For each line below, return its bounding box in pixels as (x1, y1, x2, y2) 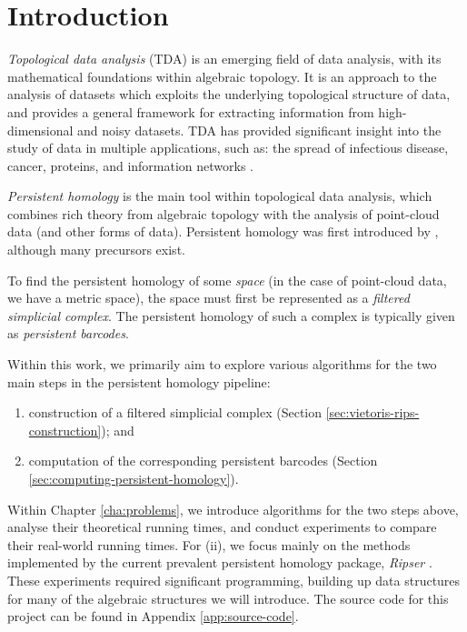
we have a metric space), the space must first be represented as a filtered (7, 288, 410, 307)
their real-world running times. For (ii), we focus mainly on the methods (7, 535, 411, 554)
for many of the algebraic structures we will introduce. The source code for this (7, 588, 449, 607)
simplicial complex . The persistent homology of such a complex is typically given (7, 306, 455, 325)
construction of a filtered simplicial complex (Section (28, 403, 323, 422)
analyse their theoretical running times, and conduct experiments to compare (7, 517, 437, 537)
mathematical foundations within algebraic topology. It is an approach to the (7, 66, 437, 85)
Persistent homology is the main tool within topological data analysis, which (7, 186, 432, 206)
